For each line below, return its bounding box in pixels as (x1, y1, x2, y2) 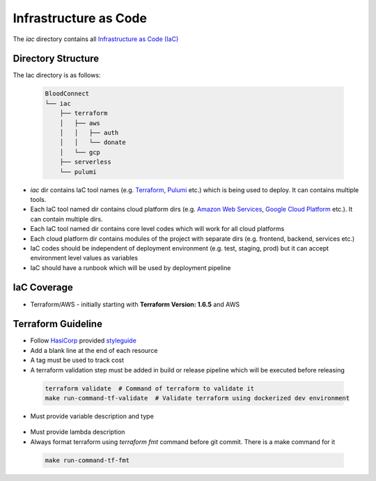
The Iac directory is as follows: (13, 71, 101, 79)
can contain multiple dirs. (30, 214, 103, 223)
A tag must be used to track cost (30, 356, 125, 365)
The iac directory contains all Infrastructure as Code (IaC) (13, 35, 179, 43)
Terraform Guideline (13, 318, 102, 330)
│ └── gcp (59, 148, 101, 156)
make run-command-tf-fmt (45, 456, 130, 464)
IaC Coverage (13, 282, 73, 294)
